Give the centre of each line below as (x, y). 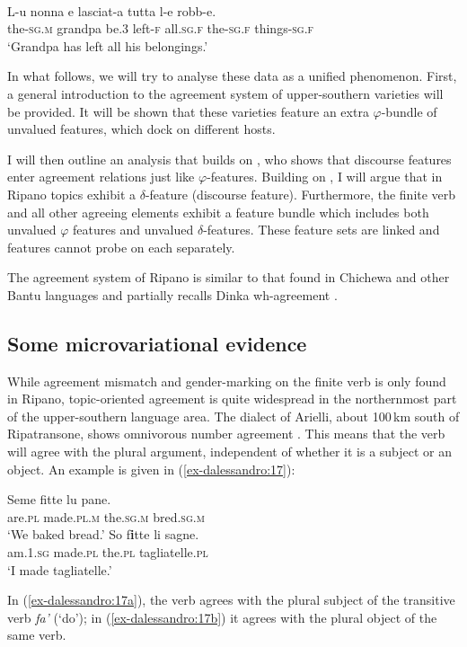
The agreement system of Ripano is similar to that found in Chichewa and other (229, 277)
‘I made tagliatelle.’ (60, 569)
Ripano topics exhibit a (72, 194)
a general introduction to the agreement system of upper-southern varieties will (225, 93)
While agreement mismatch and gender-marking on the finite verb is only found (227, 381)
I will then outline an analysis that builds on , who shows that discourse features (229, 159)
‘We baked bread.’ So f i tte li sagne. (103, 534)
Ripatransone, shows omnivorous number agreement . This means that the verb (226, 434)
